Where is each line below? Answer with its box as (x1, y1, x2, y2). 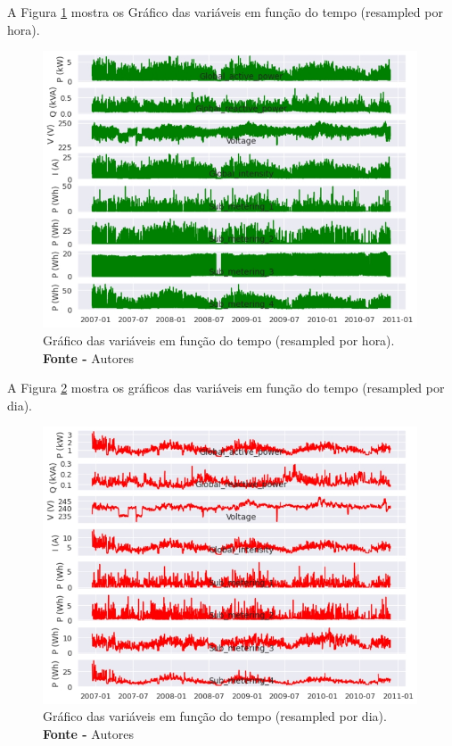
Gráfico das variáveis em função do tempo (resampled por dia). (43, 707, 387, 725)
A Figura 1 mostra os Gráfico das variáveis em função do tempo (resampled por (7, 3, 443, 21)
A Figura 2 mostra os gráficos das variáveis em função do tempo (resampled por (7, 378, 445, 397)
